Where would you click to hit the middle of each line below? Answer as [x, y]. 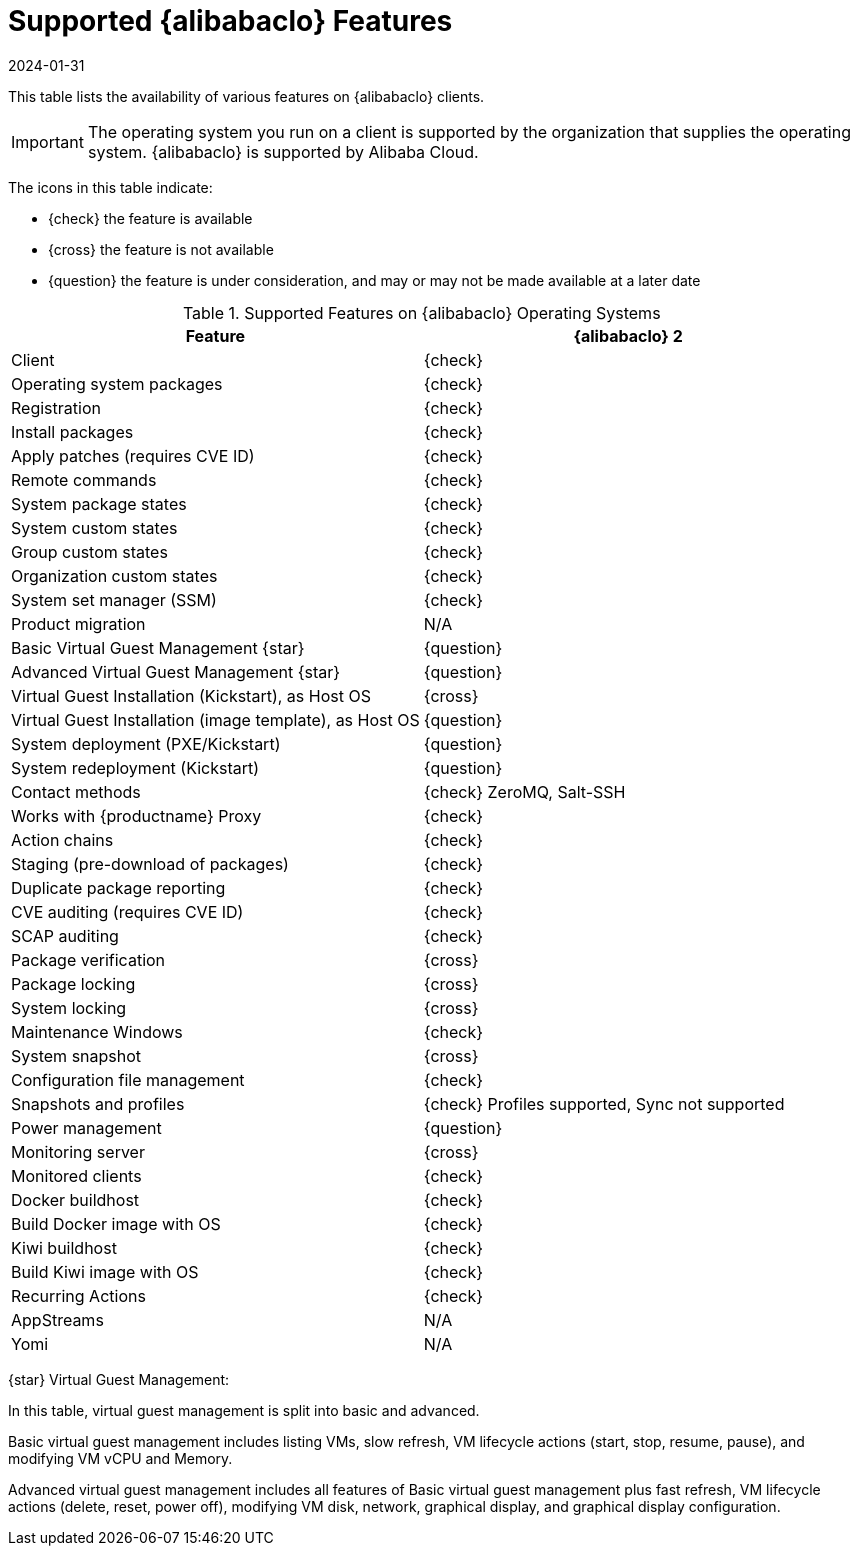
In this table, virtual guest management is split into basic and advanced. [244, 1410]
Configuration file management [128, 1079]
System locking [69, 1007]
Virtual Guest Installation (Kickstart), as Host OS [191, 695]
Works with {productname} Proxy [136, 815]
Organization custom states [114, 575]
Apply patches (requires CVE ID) [133, 455]
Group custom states [89, 551]
